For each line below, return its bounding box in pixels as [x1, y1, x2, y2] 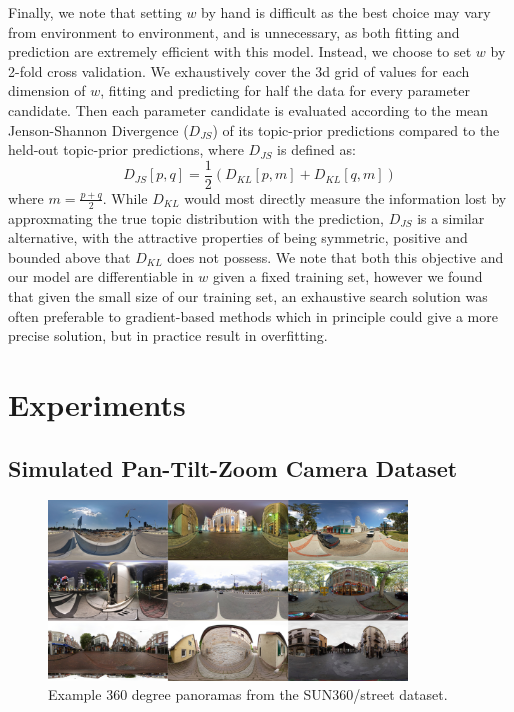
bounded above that [8, 246, 131, 267]
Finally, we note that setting [8, 2, 182, 22]
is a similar [417, 207, 485, 228]
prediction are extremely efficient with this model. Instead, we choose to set [8, 41, 472, 62]
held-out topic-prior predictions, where [8, 139, 244, 160]
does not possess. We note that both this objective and [167, 246, 504, 267]
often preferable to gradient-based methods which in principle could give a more [8, 305, 498, 326]
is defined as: [277, 139, 356, 160]
